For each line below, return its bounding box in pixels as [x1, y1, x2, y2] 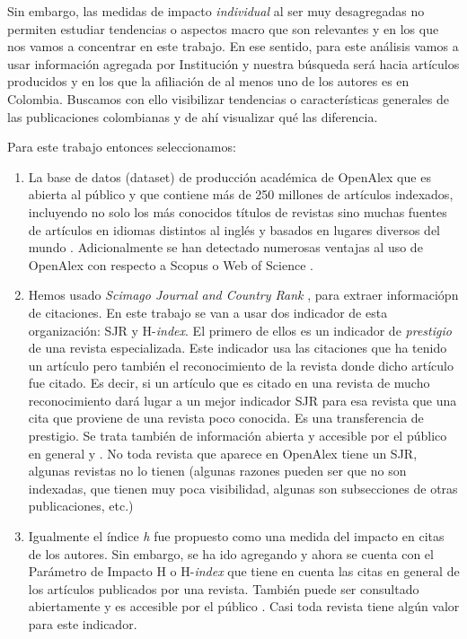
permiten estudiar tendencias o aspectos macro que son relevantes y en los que [7, 19, 439, 38]
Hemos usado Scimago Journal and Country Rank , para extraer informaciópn [28, 285, 459, 304]
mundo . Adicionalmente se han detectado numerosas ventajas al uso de [28, 238, 423, 257]
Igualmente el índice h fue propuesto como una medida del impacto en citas [28, 527, 445, 546]
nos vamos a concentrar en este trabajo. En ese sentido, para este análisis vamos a [7, 37, 459, 56]
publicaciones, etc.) [28, 496, 134, 515]
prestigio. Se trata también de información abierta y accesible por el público [28, 426, 447, 445]
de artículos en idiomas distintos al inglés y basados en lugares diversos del [28, 220, 440, 239]
